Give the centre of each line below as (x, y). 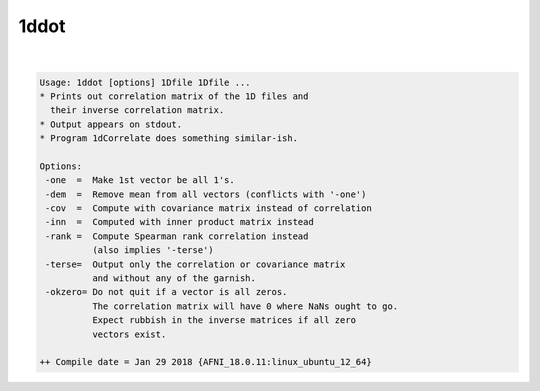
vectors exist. (129, 334)
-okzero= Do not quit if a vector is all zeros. (166, 292)
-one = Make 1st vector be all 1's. (140, 180)
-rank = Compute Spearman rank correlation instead (177, 236)
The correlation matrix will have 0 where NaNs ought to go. (245, 306)
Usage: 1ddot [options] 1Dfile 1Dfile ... (145, 82)
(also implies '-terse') (152, 250)
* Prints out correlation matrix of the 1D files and (174, 96)
